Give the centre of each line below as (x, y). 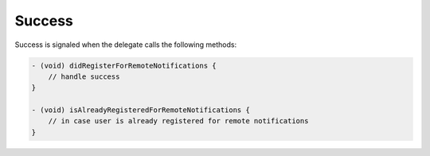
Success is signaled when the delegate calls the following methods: (126, 45)
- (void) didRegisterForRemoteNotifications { (124, 65)
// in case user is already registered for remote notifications (178, 121)
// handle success (84, 76)
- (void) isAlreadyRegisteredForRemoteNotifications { (141, 110)
